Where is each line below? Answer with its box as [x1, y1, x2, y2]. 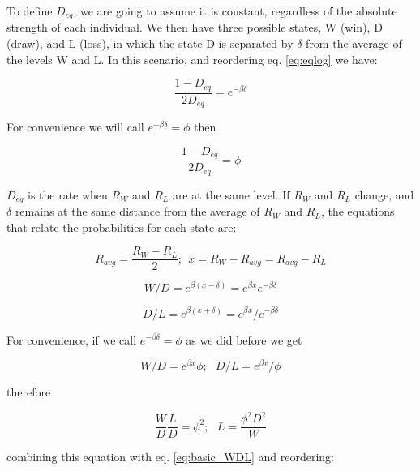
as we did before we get [186, 331, 302, 348]
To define [6, 2, 53, 19]
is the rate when [27, 186, 108, 203]
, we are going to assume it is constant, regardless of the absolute [73, 2, 397, 19]
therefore [6, 383, 51, 400]
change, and [354, 186, 414, 203]
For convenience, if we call [6, 331, 137, 348]
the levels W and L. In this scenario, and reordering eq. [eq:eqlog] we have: [6, 50, 378, 67]
